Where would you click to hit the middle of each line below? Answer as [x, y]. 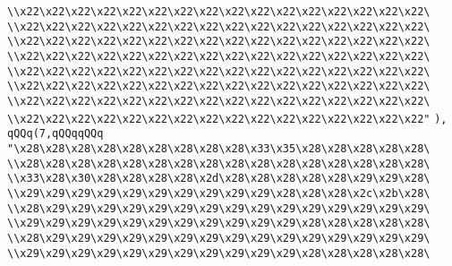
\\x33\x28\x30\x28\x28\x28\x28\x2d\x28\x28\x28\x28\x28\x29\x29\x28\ [219, 179]
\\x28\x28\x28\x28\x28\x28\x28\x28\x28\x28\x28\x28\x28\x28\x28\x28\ [219, 163]
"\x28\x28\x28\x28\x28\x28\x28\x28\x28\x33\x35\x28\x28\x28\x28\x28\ [219, 148]
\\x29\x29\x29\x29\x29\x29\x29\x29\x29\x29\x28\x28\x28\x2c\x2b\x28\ [219, 193]
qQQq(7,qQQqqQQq [55, 134]
